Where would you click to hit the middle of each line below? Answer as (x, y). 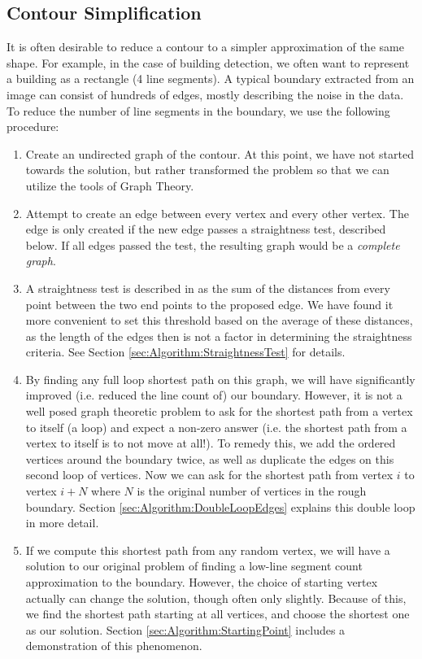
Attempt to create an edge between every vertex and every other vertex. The (217, 213)
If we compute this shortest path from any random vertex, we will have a (208, 550)
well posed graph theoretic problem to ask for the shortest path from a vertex (219, 411)
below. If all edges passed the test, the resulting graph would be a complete (213, 244)
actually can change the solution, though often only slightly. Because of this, (216, 598)
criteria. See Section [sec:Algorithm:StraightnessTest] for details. (185, 352)
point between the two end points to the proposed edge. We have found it (209, 304)
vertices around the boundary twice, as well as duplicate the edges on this (210, 458)
